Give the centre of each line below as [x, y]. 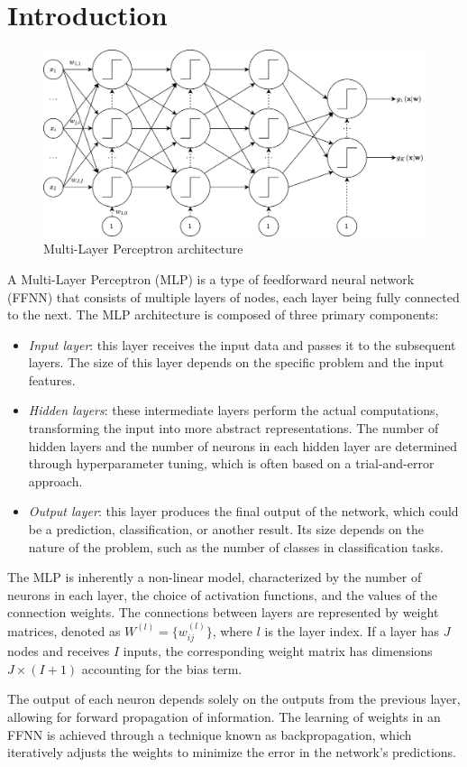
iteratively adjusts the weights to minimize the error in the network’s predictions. [232, 752]
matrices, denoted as [64, 630]
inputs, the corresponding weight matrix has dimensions [278, 651]
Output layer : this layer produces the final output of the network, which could [243, 511]
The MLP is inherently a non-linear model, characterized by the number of [215, 577]
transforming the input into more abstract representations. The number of [233, 428]
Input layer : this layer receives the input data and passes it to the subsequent [242, 344]
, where [232, 630]
